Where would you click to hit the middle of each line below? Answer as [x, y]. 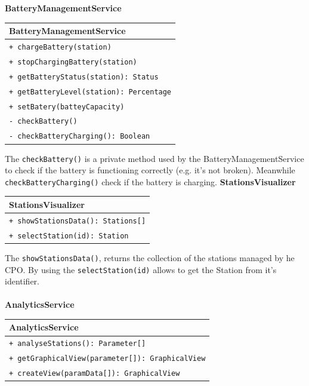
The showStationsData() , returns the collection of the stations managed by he [150, 257]
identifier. [22, 281]
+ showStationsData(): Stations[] [78, 221]
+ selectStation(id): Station [69, 236]
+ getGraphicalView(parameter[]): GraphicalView [107, 359]
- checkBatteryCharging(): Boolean [80, 137]
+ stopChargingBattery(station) [73, 62]
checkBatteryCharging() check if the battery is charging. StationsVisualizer [150, 181]
